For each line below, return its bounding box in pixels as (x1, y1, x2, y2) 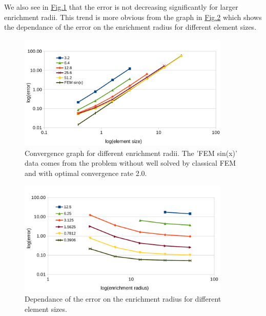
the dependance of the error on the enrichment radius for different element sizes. (4, 22, 257, 32)
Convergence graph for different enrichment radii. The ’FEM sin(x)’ (25, 147, 237, 158)
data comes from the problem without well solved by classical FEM (25, 157, 236, 168)
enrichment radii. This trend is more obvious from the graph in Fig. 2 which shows (4, 11, 262, 22)
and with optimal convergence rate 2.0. (25, 167, 147, 178)
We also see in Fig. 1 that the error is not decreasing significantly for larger (4, 2, 238, 12)
